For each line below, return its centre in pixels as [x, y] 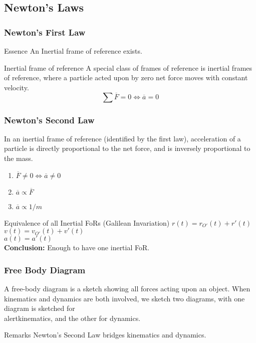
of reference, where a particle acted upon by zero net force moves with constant [126, 77]
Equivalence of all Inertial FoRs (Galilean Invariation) [87, 222]
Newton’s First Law [45, 32]
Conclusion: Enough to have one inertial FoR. [77, 247]
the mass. [19, 158]
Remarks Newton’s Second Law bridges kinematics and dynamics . [105, 335]
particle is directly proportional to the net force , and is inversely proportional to [127, 148]
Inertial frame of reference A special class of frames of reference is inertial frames [128, 67]
